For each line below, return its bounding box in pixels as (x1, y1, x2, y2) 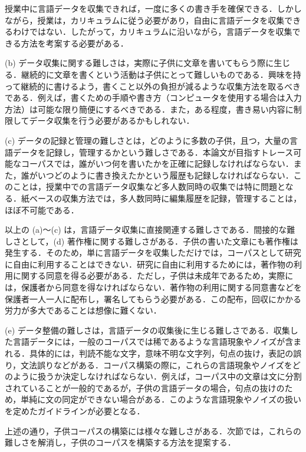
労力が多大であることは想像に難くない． (5, 304, 162, 316)
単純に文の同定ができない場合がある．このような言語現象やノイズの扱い (21, 393, 301, 405)
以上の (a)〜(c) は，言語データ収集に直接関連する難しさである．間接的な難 (5, 223, 295, 236)
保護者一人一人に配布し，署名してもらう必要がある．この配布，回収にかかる (5, 292, 301, 305)
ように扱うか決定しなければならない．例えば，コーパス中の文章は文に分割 (12, 370, 302, 382)
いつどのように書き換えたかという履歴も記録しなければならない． (37, 169, 294, 181)
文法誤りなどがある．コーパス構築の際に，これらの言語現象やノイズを (21, 358, 292, 371)
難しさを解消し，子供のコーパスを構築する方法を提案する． (5, 436, 236, 448)
